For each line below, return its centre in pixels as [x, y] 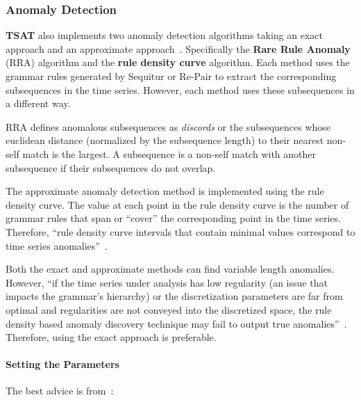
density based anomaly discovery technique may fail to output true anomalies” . [176, 323]
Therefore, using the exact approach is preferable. [111, 337]
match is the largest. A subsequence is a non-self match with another [169, 153]
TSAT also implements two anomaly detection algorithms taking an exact [164, 35]
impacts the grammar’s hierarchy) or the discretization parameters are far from [174, 296]
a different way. [38, 103]
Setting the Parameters [62, 364]
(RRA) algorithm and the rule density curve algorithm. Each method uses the [178, 62]
